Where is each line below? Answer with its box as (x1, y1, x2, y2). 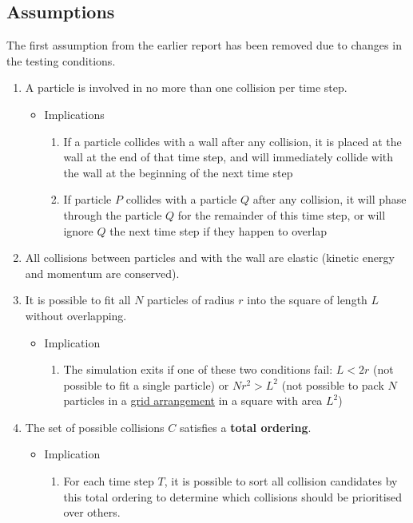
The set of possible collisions (25, 418, 165, 435)
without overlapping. (25, 307, 127, 323)
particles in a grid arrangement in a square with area (63, 392, 323, 409)
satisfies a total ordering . (179, 418, 312, 435)
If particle (63, 191, 112, 208)
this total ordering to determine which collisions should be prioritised (63, 488, 403, 505)
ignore (63, 222, 93, 239)
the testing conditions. (6, 52, 116, 69)
